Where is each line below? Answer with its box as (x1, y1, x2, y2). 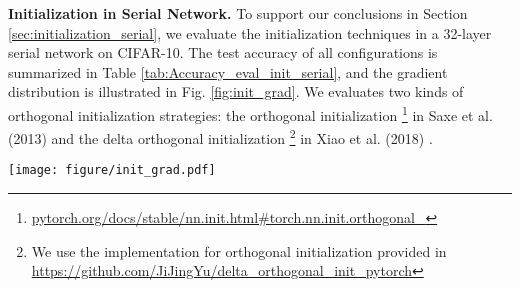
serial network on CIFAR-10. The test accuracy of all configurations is (8, 42, 438, 63)
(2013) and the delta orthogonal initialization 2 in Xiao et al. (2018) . (8, 125, 433, 148)
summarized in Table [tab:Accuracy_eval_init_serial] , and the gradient (8, 61, 448, 82)
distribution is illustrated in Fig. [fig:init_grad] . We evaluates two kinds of (8, 81, 464, 102)
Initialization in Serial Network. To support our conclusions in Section (8, 3, 468, 23)
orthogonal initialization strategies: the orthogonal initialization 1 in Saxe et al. (8, 101, 493, 125)
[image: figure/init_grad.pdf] (8, 163, 216, 178)
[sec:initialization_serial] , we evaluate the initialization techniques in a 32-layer (8, 22, 492, 43)
